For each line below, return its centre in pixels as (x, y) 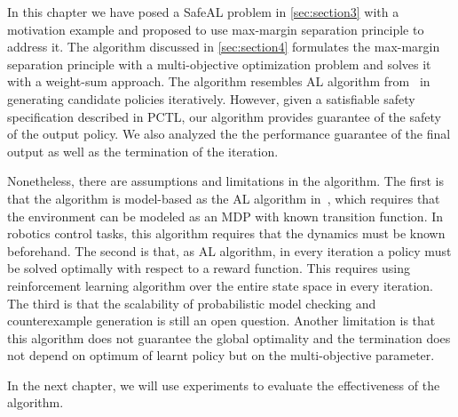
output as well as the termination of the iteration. (143, 151)
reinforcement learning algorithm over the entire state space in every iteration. (220, 285)
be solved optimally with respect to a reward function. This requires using (209, 268)
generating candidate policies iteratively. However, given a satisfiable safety (211, 98)
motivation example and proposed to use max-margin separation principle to (216, 29)
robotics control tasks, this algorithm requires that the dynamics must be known (226, 233)
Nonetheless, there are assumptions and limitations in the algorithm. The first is (225, 181)
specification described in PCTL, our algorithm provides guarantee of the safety (224, 116)
